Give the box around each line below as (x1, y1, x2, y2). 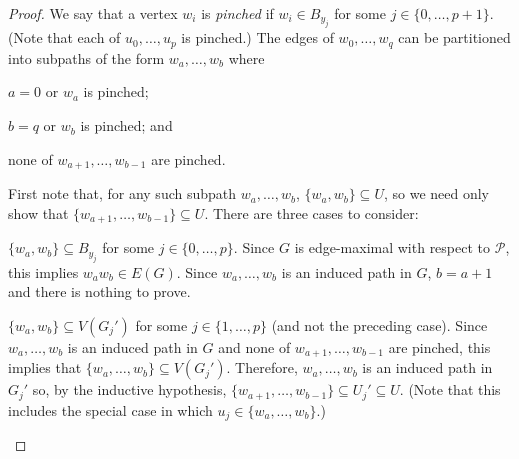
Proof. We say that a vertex (8, 3, 178, 23)
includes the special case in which (8, 399, 213, 420)
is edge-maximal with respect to (294, 237, 491, 258)
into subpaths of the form (8, 47, 165, 68)
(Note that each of (8, 27, 121, 48)
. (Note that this (399, 379, 501, 400)
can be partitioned (398, 27, 511, 48)
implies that (8, 357, 82, 378)
